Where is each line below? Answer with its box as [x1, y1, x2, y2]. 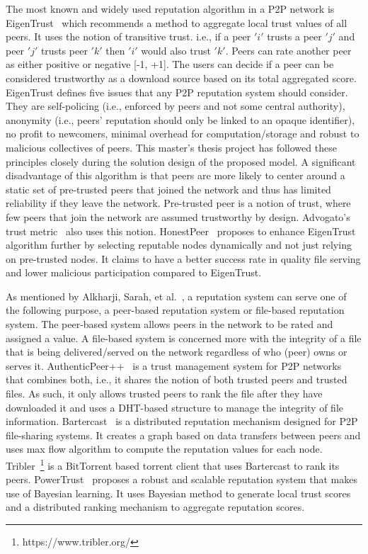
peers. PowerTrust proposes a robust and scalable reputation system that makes [6, 472, 357, 487]
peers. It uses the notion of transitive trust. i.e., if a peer [6, 29, 251, 44]
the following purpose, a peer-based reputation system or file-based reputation [6, 303, 345, 317]
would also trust [141, 43, 211, 57]
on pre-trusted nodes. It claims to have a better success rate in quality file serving [6, 251, 361, 266]
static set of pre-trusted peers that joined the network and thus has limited [6, 181, 331, 196]
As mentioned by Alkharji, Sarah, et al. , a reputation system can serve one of [6, 288, 347, 303]
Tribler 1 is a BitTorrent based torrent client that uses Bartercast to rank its [6, 456, 340, 473]
